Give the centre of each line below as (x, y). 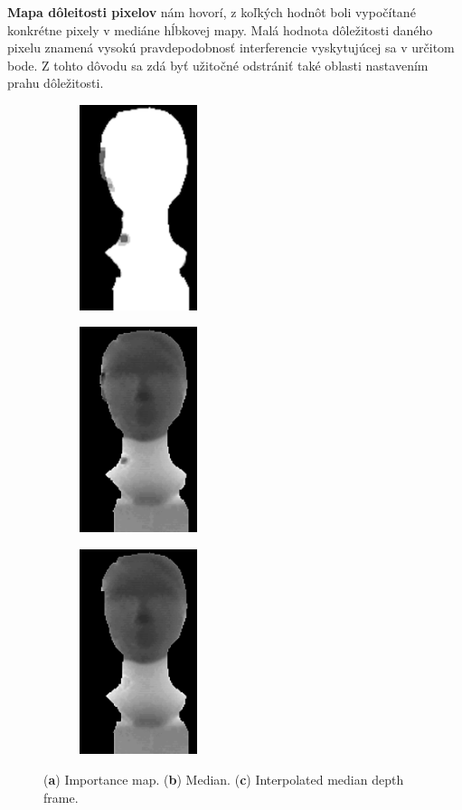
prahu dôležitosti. (56, 83)
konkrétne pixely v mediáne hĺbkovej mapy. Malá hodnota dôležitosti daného (220, 29)
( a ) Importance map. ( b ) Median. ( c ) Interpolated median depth (224, 780)
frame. (61, 797)
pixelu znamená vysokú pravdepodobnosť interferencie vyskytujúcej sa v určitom (231, 48)
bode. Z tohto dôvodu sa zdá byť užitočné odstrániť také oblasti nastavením (218, 65)
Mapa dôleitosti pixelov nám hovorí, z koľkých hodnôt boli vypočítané (212, 12)
